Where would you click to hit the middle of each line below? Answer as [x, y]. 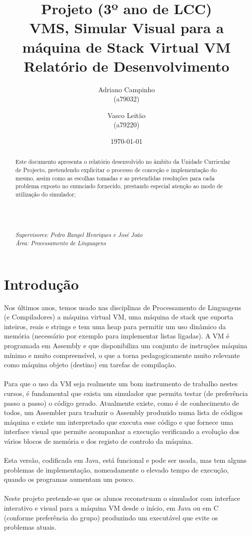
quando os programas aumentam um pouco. [69, 479]
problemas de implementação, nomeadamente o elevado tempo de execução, [117, 469]
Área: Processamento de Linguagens [61, 243]
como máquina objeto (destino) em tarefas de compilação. [90, 365]
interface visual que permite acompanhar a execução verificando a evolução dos [122, 431]
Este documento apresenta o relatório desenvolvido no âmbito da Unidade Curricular [123, 162]
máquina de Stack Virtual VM [126, 47]
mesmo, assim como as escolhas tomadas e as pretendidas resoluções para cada [115, 178]
